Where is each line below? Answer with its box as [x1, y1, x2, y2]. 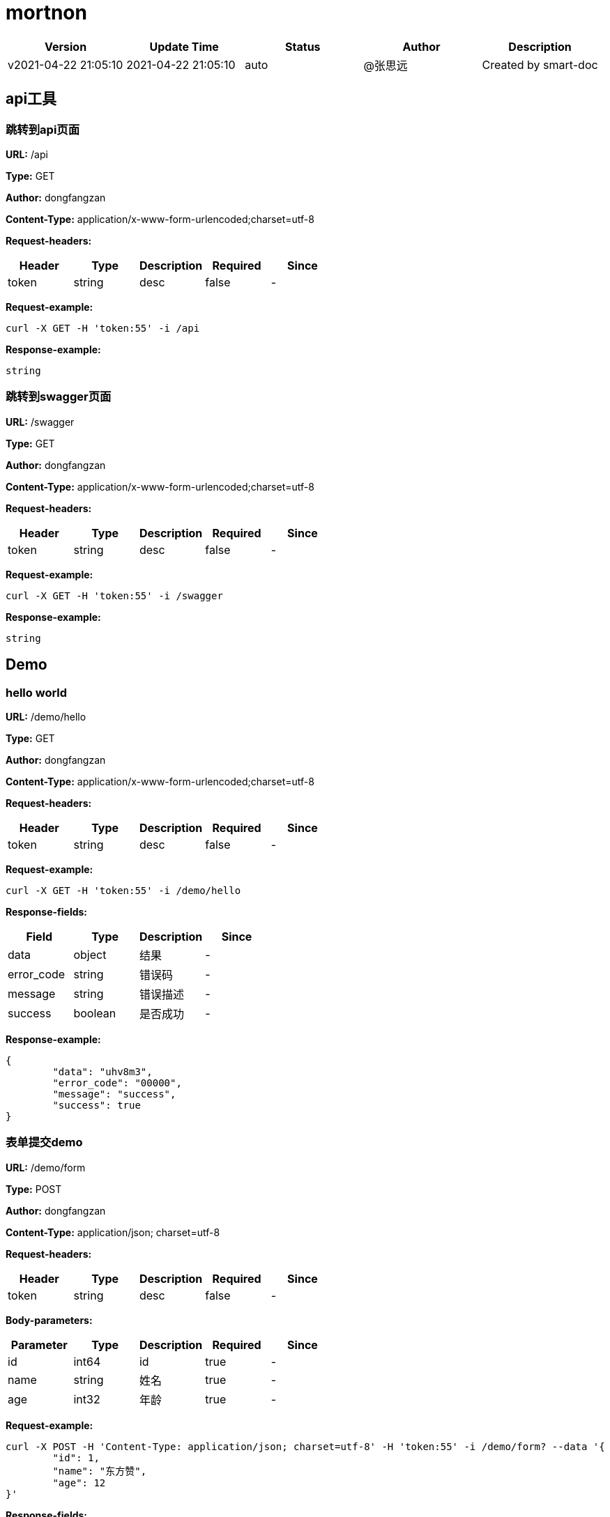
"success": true [52, 1099, 141, 1111]
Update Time [149, 39, 219, 54]
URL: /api [6, 148, 48, 160]
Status [285, 39, 321, 54]
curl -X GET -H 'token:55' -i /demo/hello [6, 884, 241, 896]
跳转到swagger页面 [6, 390, 112, 404]
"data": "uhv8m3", [52, 1065, 153, 1077]
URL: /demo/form [6, 1161, 86, 1173]
